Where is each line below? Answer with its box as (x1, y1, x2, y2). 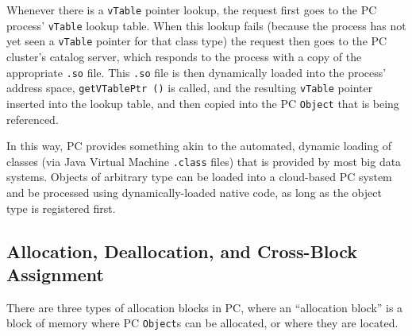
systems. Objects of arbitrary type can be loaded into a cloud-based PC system (6, 168, 392, 185)
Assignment (6, 261, 104, 286)
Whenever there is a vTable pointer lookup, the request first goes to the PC (6, 2, 377, 17)
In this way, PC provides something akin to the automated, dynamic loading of (6, 137, 392, 154)
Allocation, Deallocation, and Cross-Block (6, 238, 358, 263)
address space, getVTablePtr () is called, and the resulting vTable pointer (6, 79, 373, 96)
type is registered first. (6, 199, 116, 216)
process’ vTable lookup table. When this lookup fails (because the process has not (6, 17, 406, 33)
